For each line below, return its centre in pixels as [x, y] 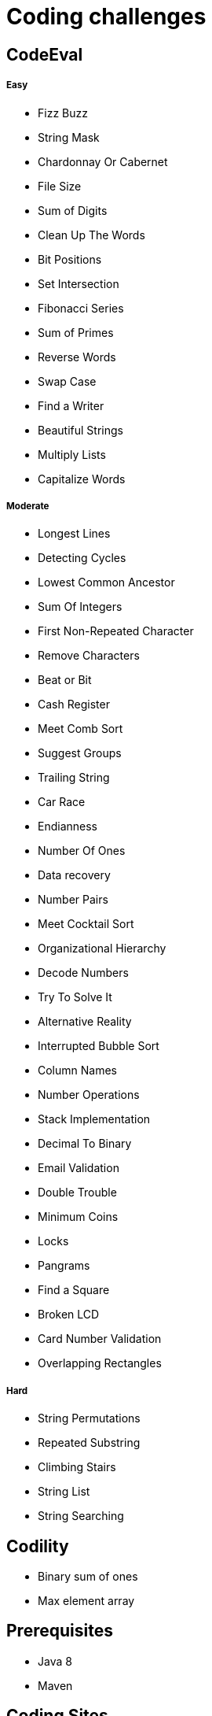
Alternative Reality [85, 1022]
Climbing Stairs [77, 1467]
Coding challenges [106, 17]
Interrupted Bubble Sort [99, 1046]
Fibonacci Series [81, 308]
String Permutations [89, 1418]
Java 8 [55, 1661]
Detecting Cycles [82, 558]
